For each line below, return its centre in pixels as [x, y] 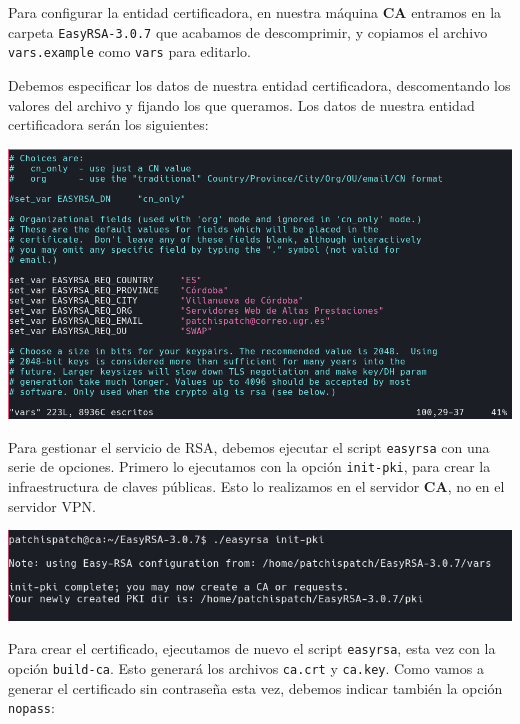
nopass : [31, 707]
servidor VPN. [52, 505]
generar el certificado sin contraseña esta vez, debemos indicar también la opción [255, 687]
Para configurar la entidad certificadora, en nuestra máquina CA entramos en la [255, 12]
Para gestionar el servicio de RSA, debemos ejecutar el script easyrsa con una [249, 446]
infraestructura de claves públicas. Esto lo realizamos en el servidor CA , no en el [256, 486]
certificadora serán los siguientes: [108, 124]
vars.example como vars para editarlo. [129, 51]
